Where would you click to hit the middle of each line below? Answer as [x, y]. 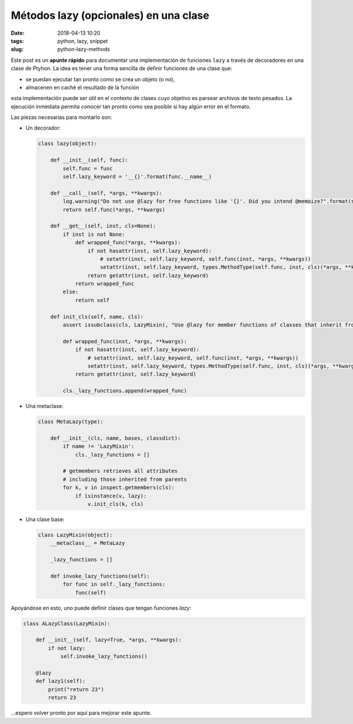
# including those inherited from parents [125, 479]
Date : [18, 33]
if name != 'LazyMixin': [99, 446]
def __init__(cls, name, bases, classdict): [116, 438]
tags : [17, 41]
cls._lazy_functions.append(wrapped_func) [125, 391]
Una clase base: [45, 519]
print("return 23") [76, 689]
